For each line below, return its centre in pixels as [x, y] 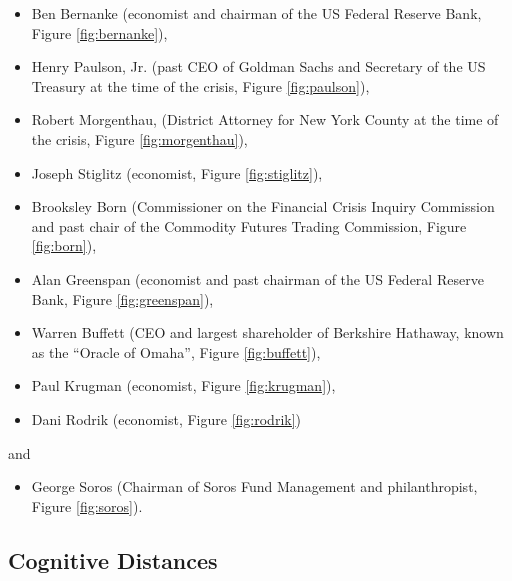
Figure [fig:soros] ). [87, 505]
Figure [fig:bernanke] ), [99, 32]
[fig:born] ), [64, 245]
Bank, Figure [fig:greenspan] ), [122, 298]
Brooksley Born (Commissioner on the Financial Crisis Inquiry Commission [263, 206]
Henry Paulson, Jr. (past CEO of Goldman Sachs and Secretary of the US [258, 66]
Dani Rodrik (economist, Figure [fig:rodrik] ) [166, 418]
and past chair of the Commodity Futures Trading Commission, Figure [249, 225]
